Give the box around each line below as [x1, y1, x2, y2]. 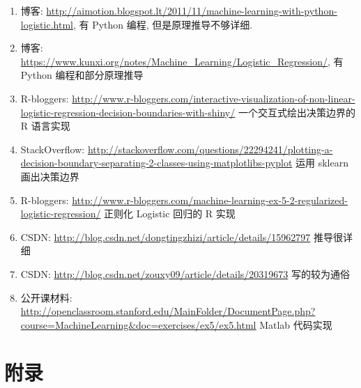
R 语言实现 [20, 118, 70, 133]
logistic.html [20, 17, 73, 31]
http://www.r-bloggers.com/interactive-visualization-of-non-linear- [72, 91, 355, 105]
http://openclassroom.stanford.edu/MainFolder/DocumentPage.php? [20, 304, 316, 318]
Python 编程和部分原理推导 [20, 68, 144, 82]
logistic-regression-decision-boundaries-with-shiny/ [20, 104, 236, 119]
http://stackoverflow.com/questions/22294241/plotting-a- [87, 141, 333, 156]
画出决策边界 [20, 169, 79, 183]
